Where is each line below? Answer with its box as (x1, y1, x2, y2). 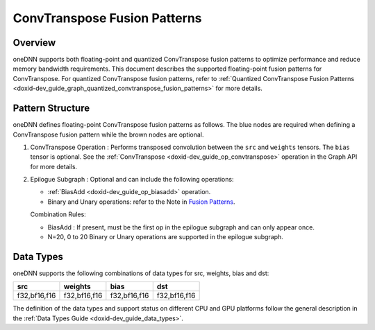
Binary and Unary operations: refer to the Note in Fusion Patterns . (47, 198, 235, 206)
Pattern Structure (12, 103, 90, 114)
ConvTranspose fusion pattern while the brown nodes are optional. (12, 130, 204, 139)
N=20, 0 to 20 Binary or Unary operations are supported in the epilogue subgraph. (47, 233, 284, 241)
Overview (12, 37, 56, 49)
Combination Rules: (30, 210, 86, 218)
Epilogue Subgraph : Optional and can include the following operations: (30, 175, 234, 184)
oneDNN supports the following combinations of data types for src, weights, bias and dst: (12, 269, 269, 277)
